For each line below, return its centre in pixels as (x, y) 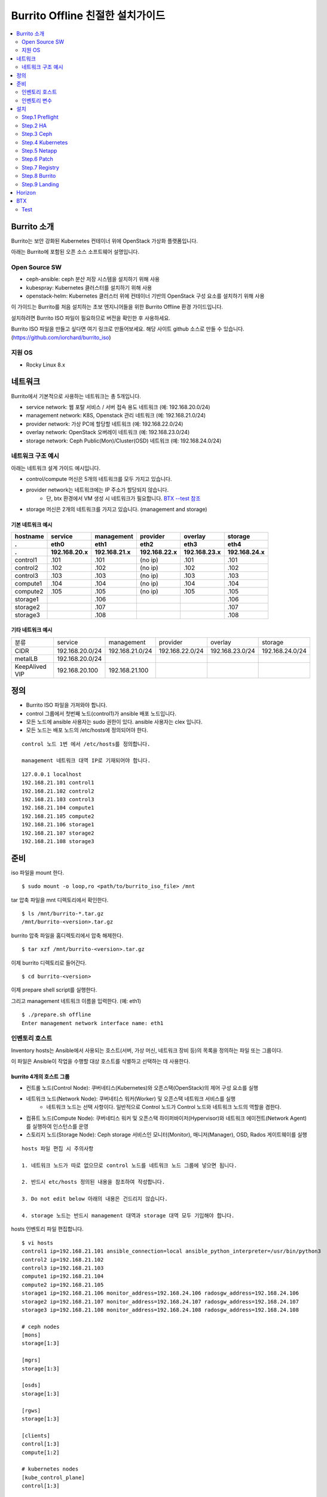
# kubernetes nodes (50, 1469)
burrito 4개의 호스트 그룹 (40, 1077)
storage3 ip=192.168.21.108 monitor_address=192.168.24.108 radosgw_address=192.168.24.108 (160, 1310)
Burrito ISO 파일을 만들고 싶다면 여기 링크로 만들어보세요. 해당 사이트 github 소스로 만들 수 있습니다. (128, 329)
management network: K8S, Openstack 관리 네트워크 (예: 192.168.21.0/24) (116, 416)
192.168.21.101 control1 (58, 783)
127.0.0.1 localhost (52, 774)
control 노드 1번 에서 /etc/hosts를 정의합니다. (86, 744)
